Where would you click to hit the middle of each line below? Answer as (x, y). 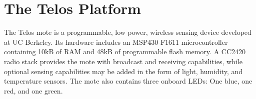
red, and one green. (33, 90)
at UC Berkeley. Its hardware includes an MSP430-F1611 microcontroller (116, 42)
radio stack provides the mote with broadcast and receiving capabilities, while (123, 61)
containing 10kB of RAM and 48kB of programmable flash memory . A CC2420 (125, 51)
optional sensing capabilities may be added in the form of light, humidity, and (123, 71)
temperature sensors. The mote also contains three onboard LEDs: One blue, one (128, 81)
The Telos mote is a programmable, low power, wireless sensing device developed (128, 32)
